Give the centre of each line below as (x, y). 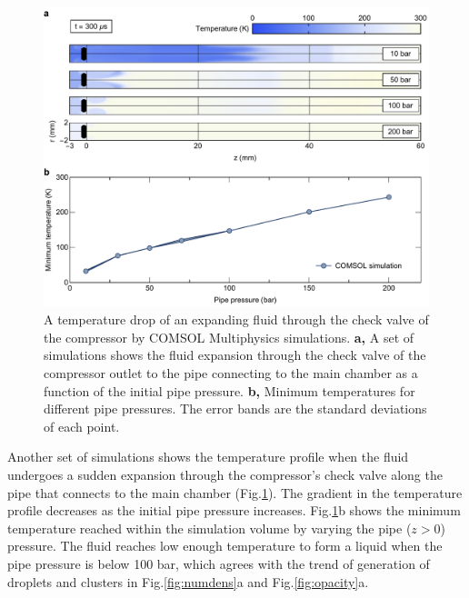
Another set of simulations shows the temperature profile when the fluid (208, 457)
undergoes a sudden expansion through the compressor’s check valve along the (225, 474)
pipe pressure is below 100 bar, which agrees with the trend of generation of (219, 563)
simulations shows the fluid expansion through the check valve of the (235, 355)
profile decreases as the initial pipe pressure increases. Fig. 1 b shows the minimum (234, 510)
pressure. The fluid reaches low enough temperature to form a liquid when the (225, 546)
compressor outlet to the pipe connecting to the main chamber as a (231, 372)
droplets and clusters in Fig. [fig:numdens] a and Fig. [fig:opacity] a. (188, 581)
